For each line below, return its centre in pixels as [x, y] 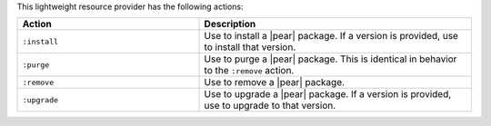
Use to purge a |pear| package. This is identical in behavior [331, 59]
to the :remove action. [249, 71]
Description [230, 24]
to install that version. [250, 47]
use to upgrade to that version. [270, 106]
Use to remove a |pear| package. [275, 82]
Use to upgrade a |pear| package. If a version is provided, [328, 94]
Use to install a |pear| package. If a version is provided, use [331, 36]
